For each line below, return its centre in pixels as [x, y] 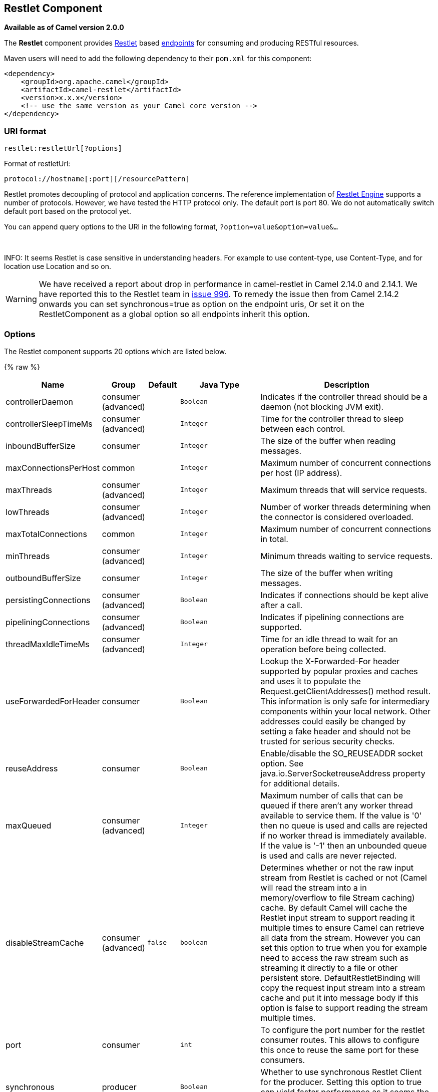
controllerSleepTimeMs [49, 424]
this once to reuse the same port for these [340, 1050]
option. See [282, 763]
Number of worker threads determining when [346, 507]
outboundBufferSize [43, 578]
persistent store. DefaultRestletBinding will [340, 978]
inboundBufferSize [41, 446]
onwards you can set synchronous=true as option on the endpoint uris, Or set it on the [201, 304]
